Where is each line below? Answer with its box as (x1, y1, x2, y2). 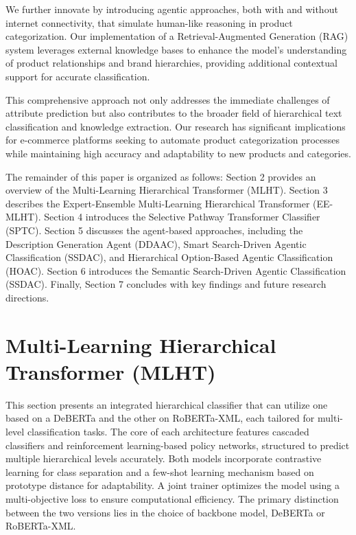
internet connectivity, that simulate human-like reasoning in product (5, 15, 293, 30)
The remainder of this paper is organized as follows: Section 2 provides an (5, 169, 316, 183)
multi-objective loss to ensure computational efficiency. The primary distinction (5, 491, 339, 505)
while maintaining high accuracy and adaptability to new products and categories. (5, 146, 351, 160)
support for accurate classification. (5, 69, 150, 83)
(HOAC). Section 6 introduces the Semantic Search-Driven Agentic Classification (5, 263, 346, 277)
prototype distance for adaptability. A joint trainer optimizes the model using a (5, 478, 340, 492)
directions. (5, 290, 49, 304)
